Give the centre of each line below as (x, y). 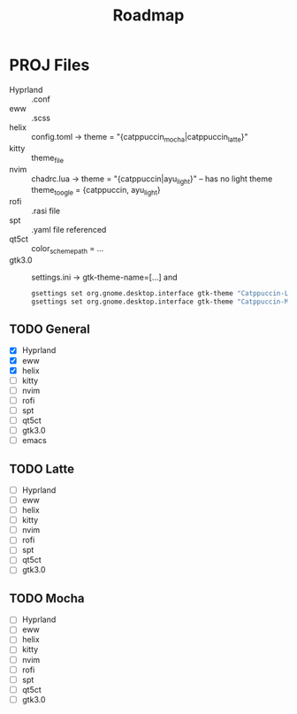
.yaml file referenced (69, 230)
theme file (48, 158)
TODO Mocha (47, 598)
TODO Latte (42, 468)
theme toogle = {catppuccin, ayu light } (96, 191)
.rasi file (46, 211)
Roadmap (148, 15)
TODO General (49, 330)
